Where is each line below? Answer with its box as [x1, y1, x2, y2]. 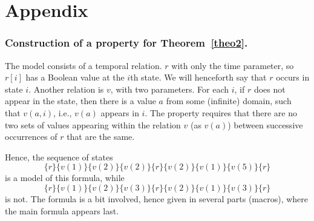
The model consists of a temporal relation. [5, 59, 162, 71]
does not [253, 82, 286, 95]
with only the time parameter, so [171, 59, 294, 71]
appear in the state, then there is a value [5, 94, 156, 107]
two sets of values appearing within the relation [5, 118, 181, 131]
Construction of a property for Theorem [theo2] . [5, 35, 248, 50]
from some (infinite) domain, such [166, 94, 292, 107]
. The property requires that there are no [145, 106, 297, 119]
